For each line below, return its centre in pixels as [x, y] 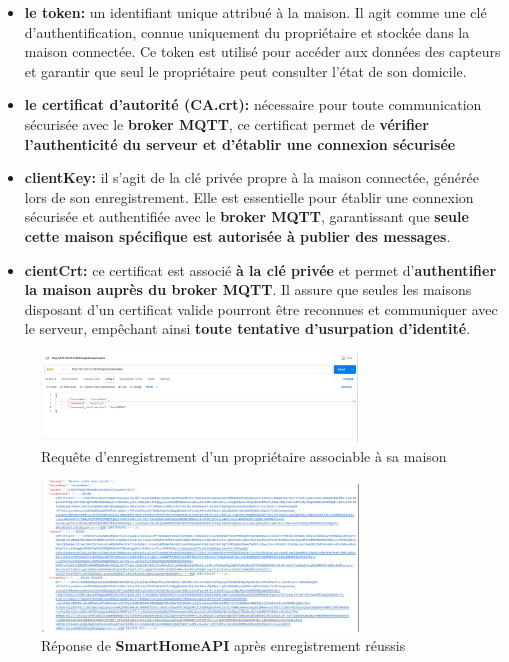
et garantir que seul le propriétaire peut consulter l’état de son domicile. [245, 70]
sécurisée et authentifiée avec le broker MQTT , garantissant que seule [246, 216]
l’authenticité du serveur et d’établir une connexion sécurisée [240, 143]
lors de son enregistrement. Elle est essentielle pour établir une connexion [249, 196]
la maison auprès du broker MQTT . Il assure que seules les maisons [248, 289]
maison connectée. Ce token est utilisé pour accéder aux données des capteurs [262, 51]
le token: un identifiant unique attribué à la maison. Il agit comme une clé [255, 12]
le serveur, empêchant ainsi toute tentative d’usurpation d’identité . [247, 328]
